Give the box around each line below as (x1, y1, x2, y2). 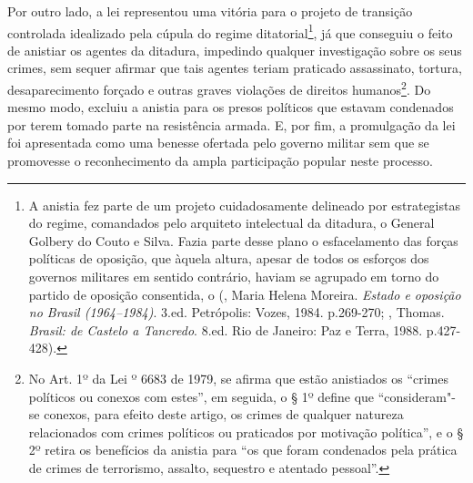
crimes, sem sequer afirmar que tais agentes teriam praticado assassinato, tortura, (7, 58, 462, 77)
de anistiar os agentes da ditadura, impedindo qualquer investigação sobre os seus (7, 40, 462, 59)
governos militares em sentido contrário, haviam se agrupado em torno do (28, 267, 439, 286)
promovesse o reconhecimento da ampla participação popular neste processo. (7, 151, 433, 170)
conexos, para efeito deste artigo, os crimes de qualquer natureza (44, 405, 404, 424)
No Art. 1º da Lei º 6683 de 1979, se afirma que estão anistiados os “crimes (28, 369, 448, 387)
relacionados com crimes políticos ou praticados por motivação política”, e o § (28, 422, 464, 441)
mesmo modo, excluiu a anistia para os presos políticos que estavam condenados (7, 98, 454, 117)
